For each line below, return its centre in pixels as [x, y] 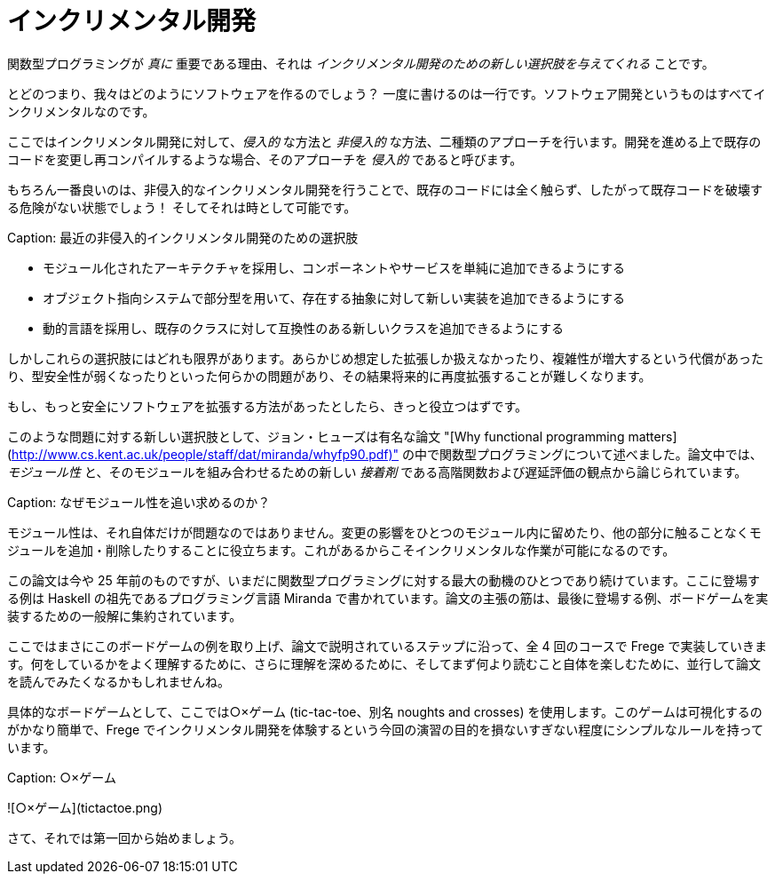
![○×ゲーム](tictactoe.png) [85, 807]
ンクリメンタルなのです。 [81, 111]
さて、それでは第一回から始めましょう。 [125, 837]
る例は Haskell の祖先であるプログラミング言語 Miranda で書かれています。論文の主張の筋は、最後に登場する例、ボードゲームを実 [388, 598]
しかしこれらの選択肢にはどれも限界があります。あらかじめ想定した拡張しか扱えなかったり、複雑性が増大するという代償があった [386, 358]
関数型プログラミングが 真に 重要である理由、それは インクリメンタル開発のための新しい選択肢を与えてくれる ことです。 [361, 63]
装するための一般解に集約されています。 [125, 615]
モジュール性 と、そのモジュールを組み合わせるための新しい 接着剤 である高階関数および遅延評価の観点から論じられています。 [377, 472]
